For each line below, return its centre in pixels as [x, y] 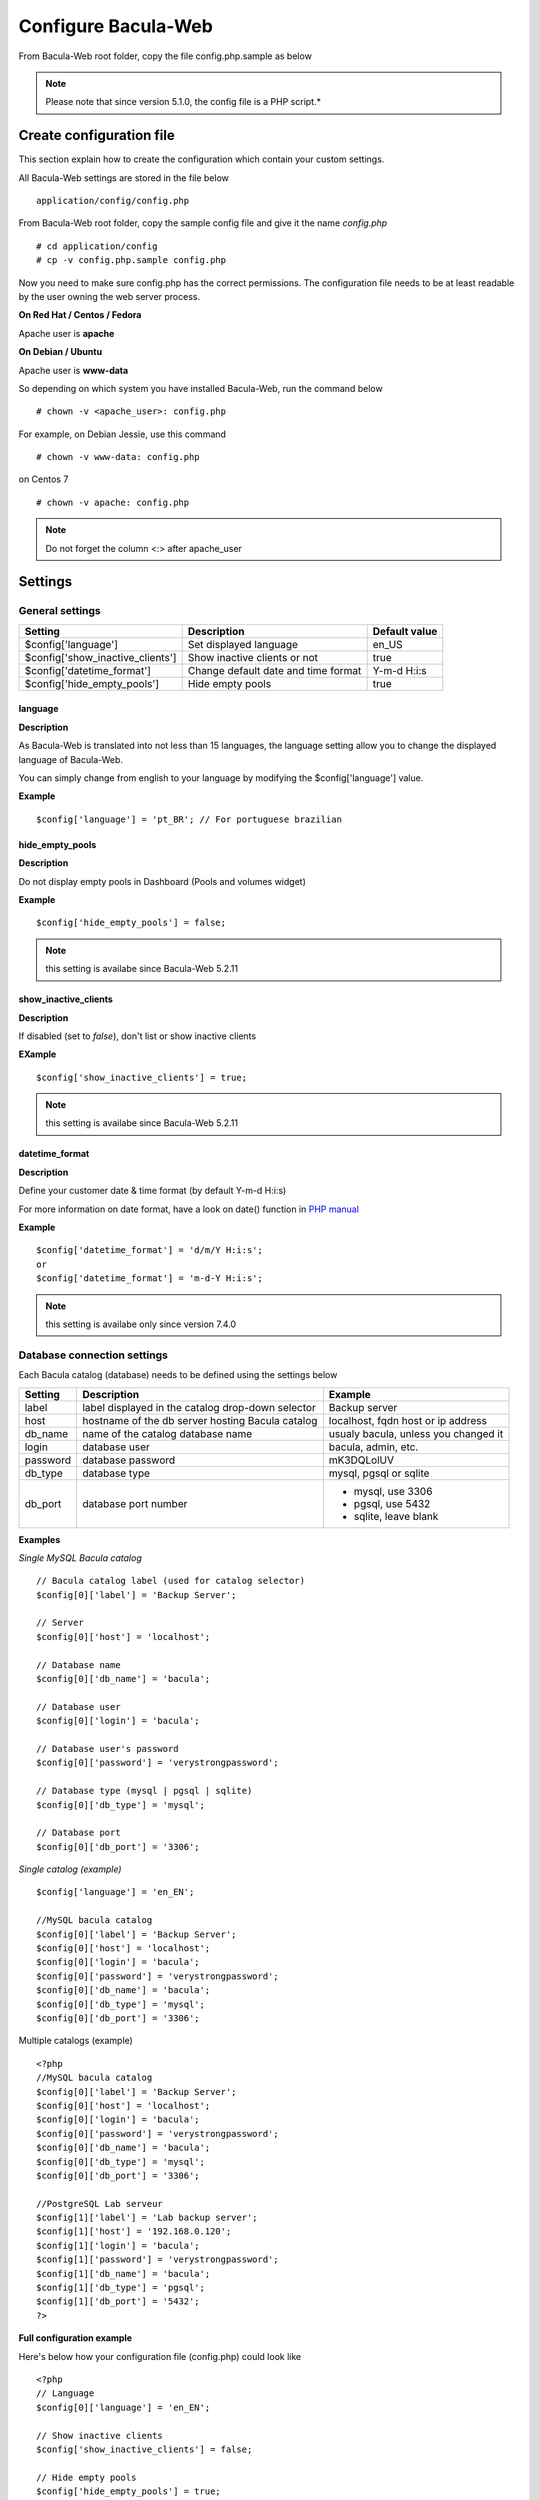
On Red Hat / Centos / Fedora [80, 315]
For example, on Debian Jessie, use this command [122, 434]
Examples [39, 1539]
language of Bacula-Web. [71, 759]
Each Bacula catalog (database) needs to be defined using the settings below [178, 1375]
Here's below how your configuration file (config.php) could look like [160, 2356]
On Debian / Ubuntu [60, 352]
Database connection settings [93, 1355]
